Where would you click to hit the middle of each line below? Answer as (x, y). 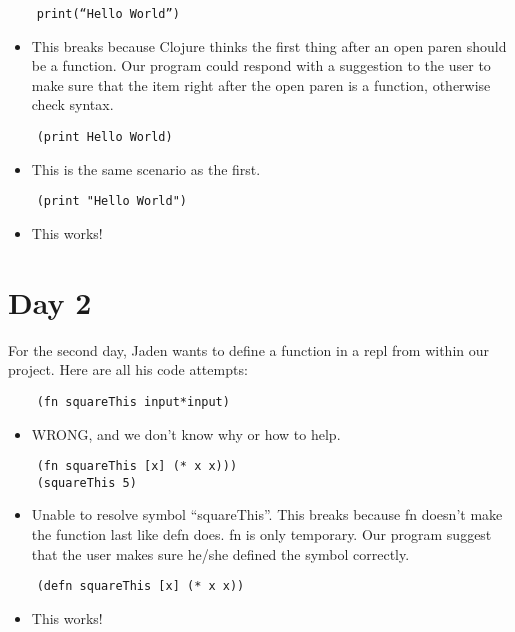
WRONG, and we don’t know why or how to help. (186, 433)
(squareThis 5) (86, 482)
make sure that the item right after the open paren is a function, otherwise (261, 84)
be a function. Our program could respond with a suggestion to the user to (261, 65)
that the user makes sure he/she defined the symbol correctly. (220, 553)
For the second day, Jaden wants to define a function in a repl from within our (249, 349)
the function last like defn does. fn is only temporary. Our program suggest (261, 534)
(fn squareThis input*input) (133, 401)
